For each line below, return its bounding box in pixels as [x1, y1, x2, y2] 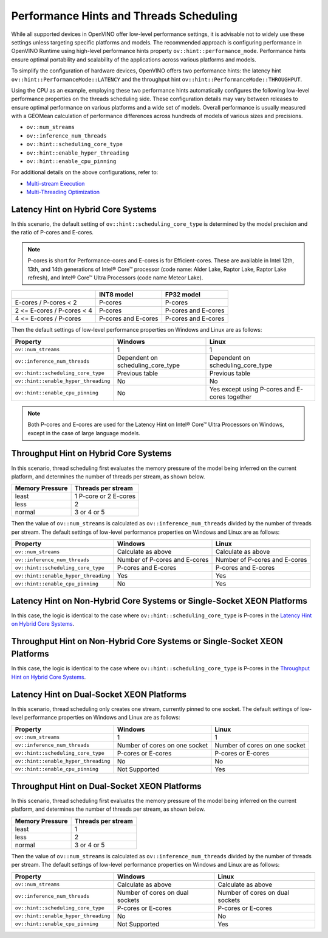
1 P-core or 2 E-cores [74, 492, 136, 500]
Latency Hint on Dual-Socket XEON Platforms [11, 689, 186, 699]
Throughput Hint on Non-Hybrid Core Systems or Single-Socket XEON [11, 636, 284, 646]
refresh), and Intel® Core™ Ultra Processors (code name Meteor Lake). [27, 274, 203, 281]
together [227, 393, 252, 401]
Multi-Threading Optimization [26, 189, 100, 196]
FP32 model [165, 290, 200, 299]
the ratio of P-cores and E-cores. [11, 229, 94, 236]
